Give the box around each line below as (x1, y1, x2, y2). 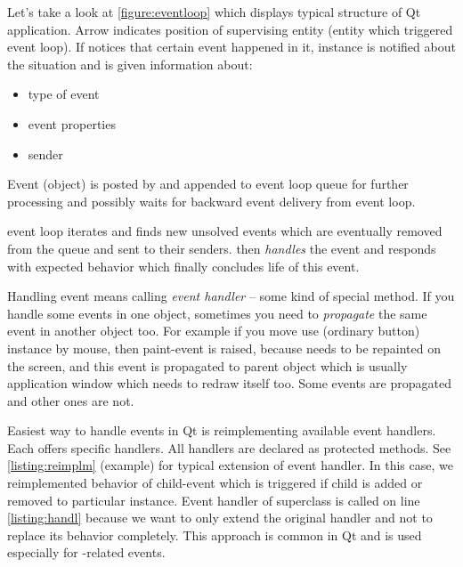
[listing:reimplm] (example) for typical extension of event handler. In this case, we (7, 456, 453, 474)
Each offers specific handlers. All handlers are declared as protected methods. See (7, 438, 451, 457)
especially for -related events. (7, 543, 166, 562)
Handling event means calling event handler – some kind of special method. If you (7, 287, 455, 305)
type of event (28, 85, 100, 103)
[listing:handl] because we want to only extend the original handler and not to (7, 508, 433, 527)
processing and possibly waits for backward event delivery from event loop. (7, 191, 416, 210)
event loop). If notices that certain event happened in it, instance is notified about (7, 37, 456, 56)
